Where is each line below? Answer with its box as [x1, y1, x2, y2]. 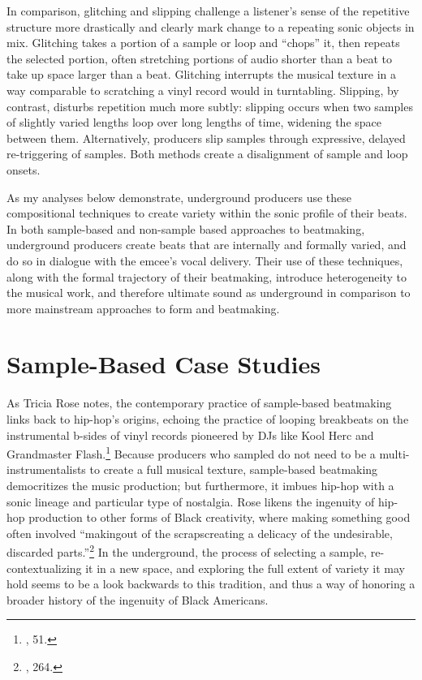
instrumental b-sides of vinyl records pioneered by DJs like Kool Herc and [6, 426, 374, 443]
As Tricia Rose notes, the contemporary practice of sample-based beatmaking [6, 394, 392, 411]
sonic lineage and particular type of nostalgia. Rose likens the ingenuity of [6, 493, 375, 510]
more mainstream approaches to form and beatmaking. [6, 299, 280, 316]
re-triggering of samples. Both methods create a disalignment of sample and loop [6, 145, 408, 162]
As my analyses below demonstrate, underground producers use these [6, 188, 351, 205]
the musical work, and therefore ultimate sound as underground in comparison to [6, 284, 411, 301]
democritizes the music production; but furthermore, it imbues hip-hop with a [6, 477, 394, 494]
